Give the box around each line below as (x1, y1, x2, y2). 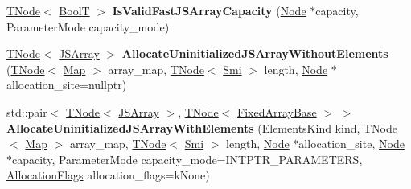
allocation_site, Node (298, 135, 405, 152)
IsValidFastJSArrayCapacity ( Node (112, 2, 306, 18)
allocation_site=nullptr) (6, 76, 127, 93)
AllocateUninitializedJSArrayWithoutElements (121, 45, 388, 62)
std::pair (6, 103, 47, 120)
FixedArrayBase (237, 103, 317, 120)
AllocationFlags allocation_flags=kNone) (6, 166, 210, 183)
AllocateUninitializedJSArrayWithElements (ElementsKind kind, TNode (6, 119, 398, 136)
